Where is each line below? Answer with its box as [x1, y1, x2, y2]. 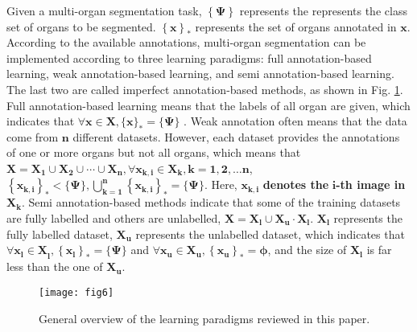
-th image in [336, 176, 406, 193]
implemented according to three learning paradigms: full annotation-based [6, 49, 372, 66]
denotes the [262, 176, 329, 193]
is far [366, 241, 392, 258]
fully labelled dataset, [6, 225, 113, 242]
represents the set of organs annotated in [195, 18, 397, 35]
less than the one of [6, 258, 103, 275]
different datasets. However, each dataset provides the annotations [72, 128, 400, 145]
